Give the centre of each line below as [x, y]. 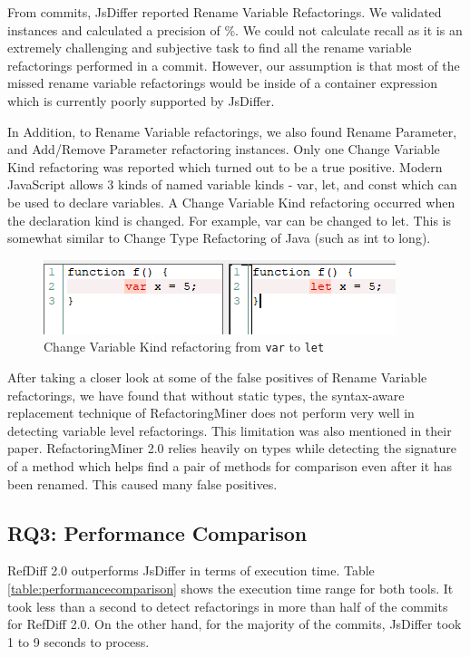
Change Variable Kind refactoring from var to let [184, 347]
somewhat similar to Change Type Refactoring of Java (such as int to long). [219, 238]
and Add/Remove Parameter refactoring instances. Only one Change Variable [224, 149]
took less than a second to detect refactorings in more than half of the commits [228, 606]
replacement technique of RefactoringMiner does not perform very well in [211, 413]
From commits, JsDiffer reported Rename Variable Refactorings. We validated [225, 12]
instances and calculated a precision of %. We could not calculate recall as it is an [235, 29]
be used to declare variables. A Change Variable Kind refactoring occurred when [231, 202]
